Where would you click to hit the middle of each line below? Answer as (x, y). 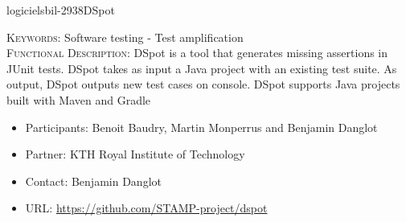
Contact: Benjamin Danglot (93, 181)
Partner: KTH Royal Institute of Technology (135, 154)
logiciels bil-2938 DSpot (61, 10)
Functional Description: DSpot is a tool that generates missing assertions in (197, 53)
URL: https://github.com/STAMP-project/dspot (146, 208)
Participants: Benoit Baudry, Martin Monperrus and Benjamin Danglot (201, 127)
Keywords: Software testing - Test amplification (125, 37)
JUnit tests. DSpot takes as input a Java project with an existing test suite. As (202, 68)
